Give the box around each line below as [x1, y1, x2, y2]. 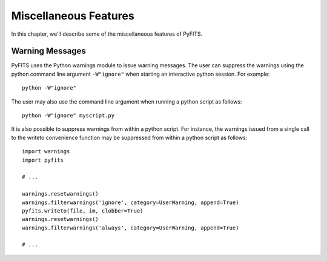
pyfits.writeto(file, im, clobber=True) [22, 207, 144, 214]
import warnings [22, 148, 70, 155]
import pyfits [22, 156, 64, 164]
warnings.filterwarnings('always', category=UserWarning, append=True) [22, 224, 239, 231]
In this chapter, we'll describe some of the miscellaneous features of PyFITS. [11, 30, 203, 38]
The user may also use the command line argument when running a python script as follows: [11, 97, 242, 105]
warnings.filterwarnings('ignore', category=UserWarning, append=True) [22, 199, 239, 206]
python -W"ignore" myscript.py [22, 112, 115, 119]
